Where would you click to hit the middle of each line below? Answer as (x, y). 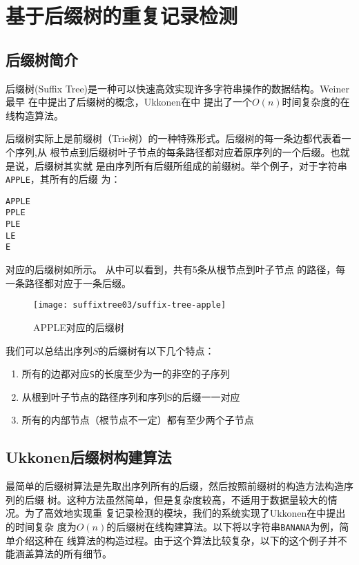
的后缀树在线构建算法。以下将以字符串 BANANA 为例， (223, 526)
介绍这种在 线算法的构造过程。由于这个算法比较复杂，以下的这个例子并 (176, 540)
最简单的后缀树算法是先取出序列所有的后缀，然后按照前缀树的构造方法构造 (175, 486)
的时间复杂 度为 (41, 526)
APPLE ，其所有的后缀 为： (63, 179)
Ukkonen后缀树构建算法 (89, 457)
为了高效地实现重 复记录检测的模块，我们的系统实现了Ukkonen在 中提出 (185, 513)
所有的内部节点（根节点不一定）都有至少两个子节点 (138, 420)
